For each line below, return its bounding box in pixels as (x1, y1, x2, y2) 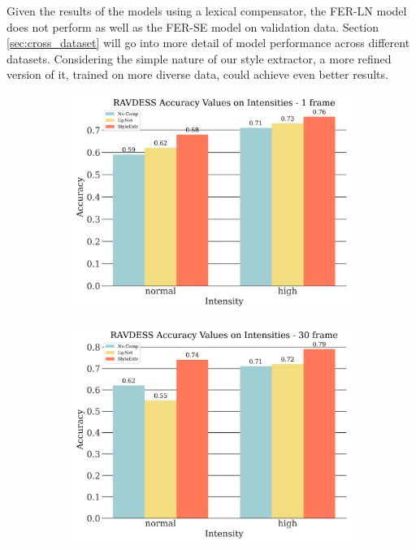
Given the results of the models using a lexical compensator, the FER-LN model (6, 2, 407, 19)
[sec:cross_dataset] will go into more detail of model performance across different (6, 34, 410, 51)
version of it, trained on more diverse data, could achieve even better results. (6, 66, 388, 83)
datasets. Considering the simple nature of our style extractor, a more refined (6, 50, 392, 67)
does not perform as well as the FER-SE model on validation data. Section (6, 18, 379, 35)
